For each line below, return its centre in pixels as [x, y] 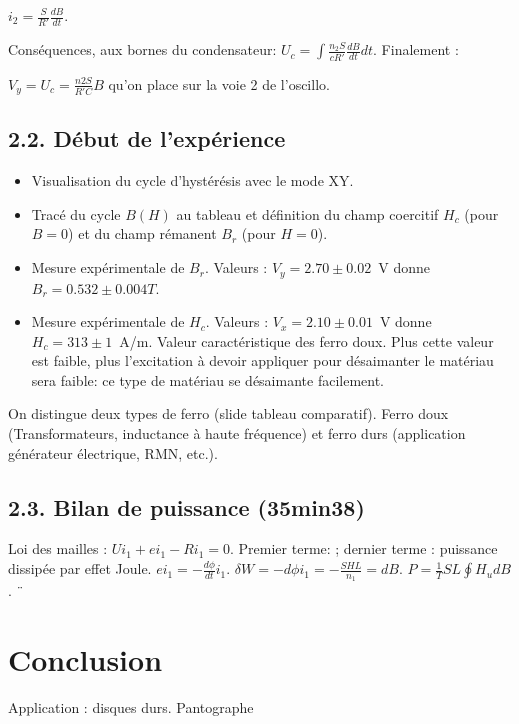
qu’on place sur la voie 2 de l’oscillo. [219, 83]
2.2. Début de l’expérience [147, 138]
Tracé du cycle [76, 213]
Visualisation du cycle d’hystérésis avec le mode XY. [192, 180]
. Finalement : [416, 49]
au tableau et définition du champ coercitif [307, 213]
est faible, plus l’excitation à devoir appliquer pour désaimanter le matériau [262, 360]
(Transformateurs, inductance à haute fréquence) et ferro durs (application [237, 433]
